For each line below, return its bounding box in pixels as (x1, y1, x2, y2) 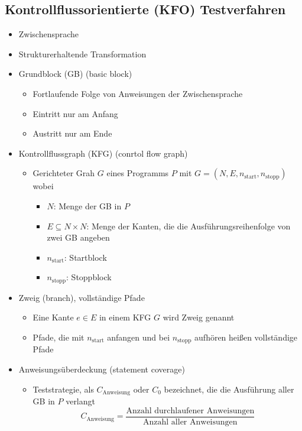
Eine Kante (33, 311, 74, 323)
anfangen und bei (107, 330, 170, 343)
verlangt (66, 395, 95, 407)
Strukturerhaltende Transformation (18, 47, 147, 60)
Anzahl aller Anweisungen (143, 417, 238, 426)
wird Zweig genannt (163, 311, 235, 323)
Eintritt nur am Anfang (33, 107, 118, 119)
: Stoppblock (66, 271, 112, 283)
